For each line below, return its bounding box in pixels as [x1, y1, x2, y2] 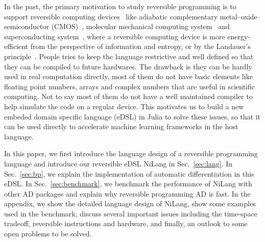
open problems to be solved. [4, 228, 92, 239]
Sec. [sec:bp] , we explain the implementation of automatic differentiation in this [4, 168, 254, 179]
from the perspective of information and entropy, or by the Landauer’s [30, 41, 251, 52]
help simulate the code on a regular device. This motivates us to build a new [4, 101, 244, 111]
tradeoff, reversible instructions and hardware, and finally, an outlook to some [4, 218, 248, 229]
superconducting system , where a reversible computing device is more [4, 31, 225, 41]
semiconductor [4, 21, 50, 32]
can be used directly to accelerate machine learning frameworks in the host [4, 121, 238, 132]
